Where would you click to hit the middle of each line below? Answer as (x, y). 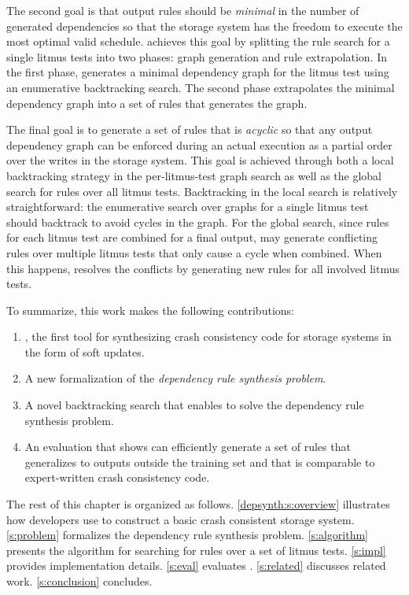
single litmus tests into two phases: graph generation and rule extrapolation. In (197, 56)
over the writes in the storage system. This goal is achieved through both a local (200, 160)
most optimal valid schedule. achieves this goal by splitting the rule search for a (198, 41)
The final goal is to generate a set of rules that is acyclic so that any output (190, 129)
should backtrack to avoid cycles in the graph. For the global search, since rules (198, 222)
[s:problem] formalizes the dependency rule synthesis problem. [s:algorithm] (187, 535)
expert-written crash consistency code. (117, 477)
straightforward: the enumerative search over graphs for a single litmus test (188, 207)
